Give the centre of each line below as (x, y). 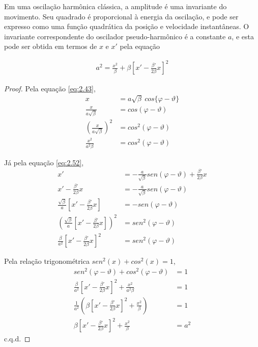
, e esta (243, 36)
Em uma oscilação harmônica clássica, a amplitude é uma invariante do (116, 6)
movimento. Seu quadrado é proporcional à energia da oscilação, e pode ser (121, 16)
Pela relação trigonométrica (47, 261)
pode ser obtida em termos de (51, 46)
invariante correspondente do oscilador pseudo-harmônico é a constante (115, 36)
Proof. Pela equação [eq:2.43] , (50, 88)
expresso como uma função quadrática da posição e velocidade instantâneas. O (127, 26)
